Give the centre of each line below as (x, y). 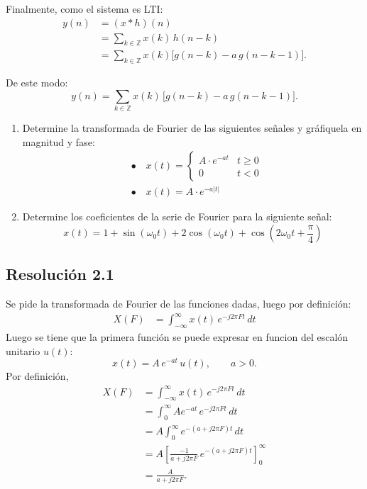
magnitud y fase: (59, 141)
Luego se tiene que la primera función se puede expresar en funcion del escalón (177, 337)
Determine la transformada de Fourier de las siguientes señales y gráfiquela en (192, 128)
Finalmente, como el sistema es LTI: (84, 9)
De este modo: (37, 83)
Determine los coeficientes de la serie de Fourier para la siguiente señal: (177, 217)
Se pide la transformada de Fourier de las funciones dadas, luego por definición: (179, 304)
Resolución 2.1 (60, 274)
